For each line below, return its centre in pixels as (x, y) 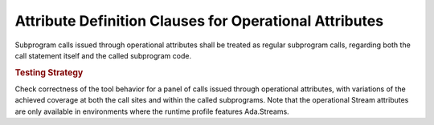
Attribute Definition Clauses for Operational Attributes (199, 21)
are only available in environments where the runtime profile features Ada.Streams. (152, 111)
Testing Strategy (49, 72)
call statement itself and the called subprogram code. (103, 55)
